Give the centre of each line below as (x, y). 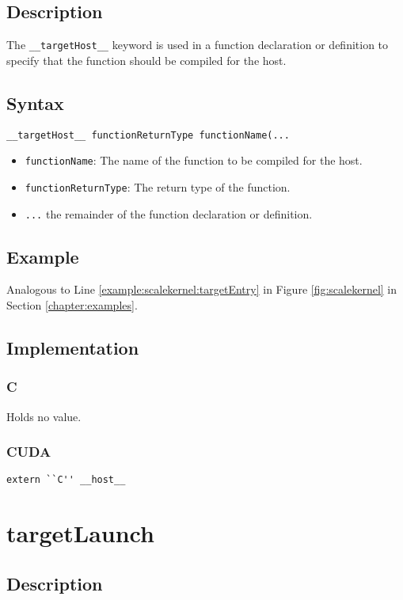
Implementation (73, 348)
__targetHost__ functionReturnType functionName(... (148, 135)
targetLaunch (80, 533)
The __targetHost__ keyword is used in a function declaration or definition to (198, 45)
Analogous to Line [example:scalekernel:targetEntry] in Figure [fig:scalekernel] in (202, 289)
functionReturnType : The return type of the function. (158, 186)
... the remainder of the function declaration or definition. (169, 213)
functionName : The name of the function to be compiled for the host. (194, 160)
